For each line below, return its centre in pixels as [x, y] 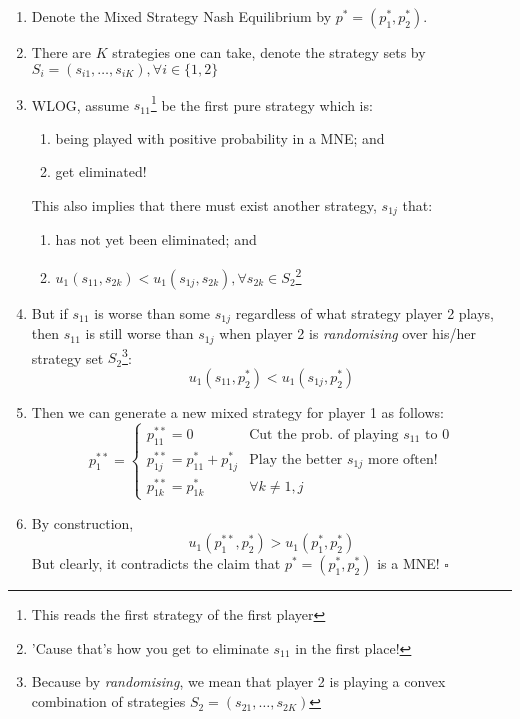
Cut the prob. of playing [324, 434]
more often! [402, 459]
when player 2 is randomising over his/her [348, 333]
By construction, [82, 522]
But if [49, 312]
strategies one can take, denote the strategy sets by [269, 52]
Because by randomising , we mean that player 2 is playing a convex [238, 681]
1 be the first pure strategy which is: [261, 103]
